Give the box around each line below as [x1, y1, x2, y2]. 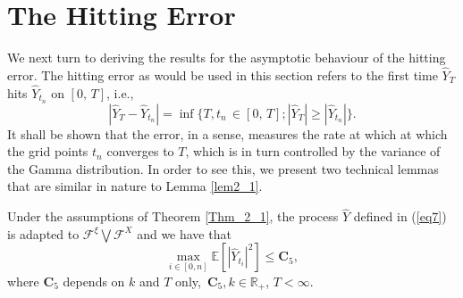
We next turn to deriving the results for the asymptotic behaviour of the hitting [7, 48, 446, 67]
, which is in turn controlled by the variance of [185, 142, 441, 161]
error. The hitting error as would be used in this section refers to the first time [7, 65, 438, 84]
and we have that [137, 224, 231, 243]
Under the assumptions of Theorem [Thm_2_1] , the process [7, 207, 339, 226]
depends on [63, 271, 125, 290]
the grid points [7, 142, 88, 161]
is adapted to [7, 224, 80, 243]
